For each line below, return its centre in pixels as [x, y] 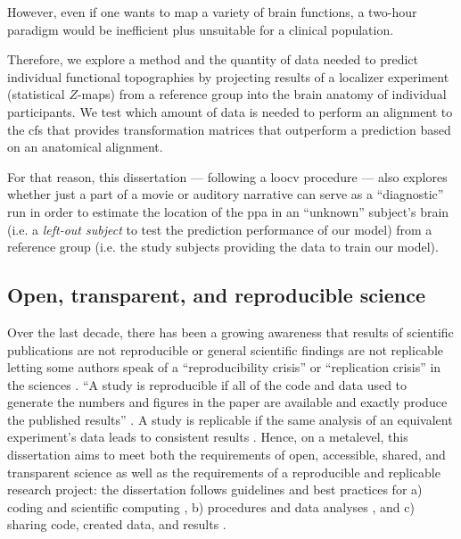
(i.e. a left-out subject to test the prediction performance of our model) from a [220, 229]
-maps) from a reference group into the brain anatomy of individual [262, 94]
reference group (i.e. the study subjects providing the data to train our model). [223, 247]
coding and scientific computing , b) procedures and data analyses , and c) [211, 506]
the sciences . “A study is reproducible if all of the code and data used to [207, 384]
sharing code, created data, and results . [117, 524]
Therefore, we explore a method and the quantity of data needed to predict [213, 59]
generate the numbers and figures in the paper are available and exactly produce [227, 402]
